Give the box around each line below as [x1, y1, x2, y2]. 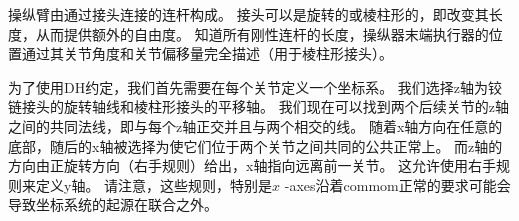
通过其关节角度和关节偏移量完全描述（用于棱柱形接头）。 [21, 43, 393, 64]
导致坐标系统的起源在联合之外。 [8, 194, 218, 215]
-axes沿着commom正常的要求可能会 [284, 174, 511, 195]
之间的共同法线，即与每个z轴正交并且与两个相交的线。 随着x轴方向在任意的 [8, 115, 503, 136]
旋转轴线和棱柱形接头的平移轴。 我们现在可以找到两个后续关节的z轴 [63, 96, 509, 117]
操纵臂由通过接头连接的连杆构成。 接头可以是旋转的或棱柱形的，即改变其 [8, 4, 489, 24]
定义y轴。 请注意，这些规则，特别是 [35, 174, 273, 195]
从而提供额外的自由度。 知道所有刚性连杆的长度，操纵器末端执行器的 [35, 23, 489, 44]
